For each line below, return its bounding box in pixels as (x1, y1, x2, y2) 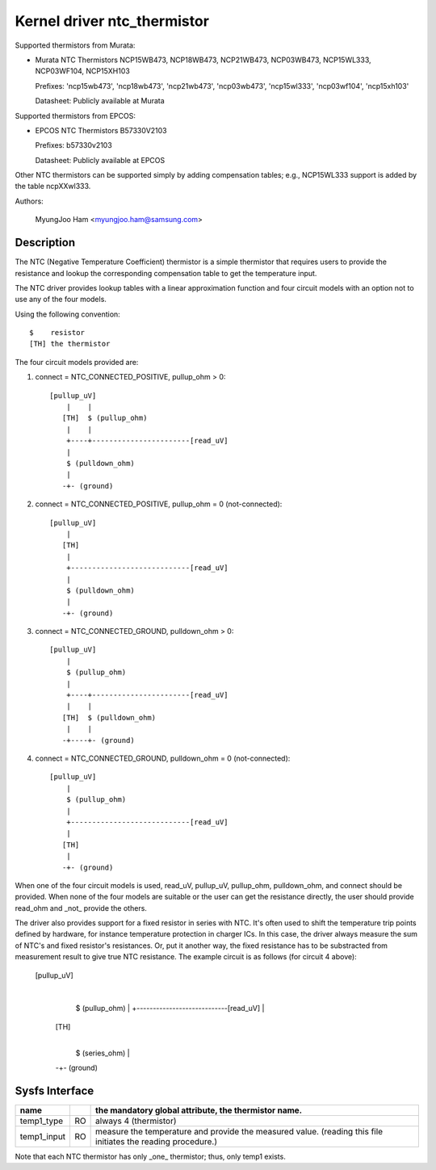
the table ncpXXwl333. (15, 182, 91, 191)
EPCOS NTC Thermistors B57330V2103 (35, 125, 167, 135)
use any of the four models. (15, 295, 107, 304)
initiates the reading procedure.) (95, 1135, 218, 1147)
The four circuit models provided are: (15, 357, 139, 367)
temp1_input (19, 1130, 66, 1142)
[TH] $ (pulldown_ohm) (61, 713, 157, 722)
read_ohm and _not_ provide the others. (15, 903, 147, 912)
